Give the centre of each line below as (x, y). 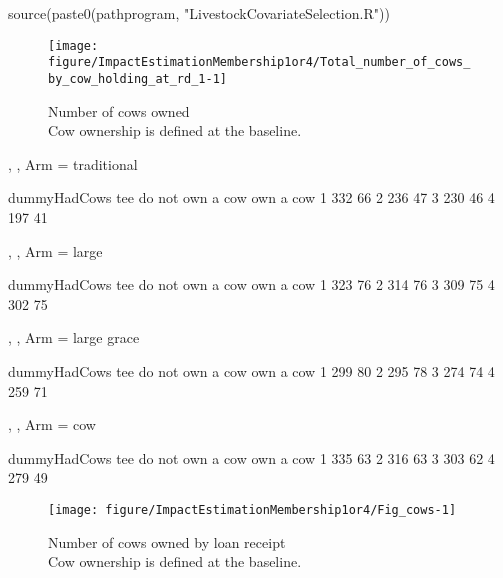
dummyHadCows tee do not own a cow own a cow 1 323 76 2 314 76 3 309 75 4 (251, 284)
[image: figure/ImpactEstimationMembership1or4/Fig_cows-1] (252, 509)
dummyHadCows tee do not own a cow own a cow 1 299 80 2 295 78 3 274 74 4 (251, 370)
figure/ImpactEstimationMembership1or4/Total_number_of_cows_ (259, 62)
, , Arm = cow (52, 424)
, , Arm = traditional (73, 163)
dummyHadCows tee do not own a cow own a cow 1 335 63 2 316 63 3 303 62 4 (251, 457)
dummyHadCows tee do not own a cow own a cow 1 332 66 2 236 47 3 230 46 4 (251, 197)
